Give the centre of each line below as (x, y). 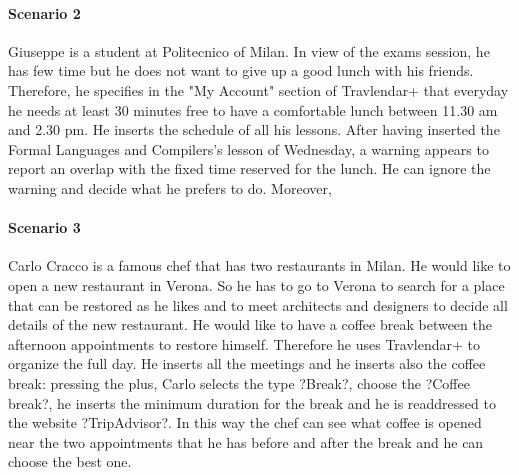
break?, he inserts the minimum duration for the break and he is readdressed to (252, 402)
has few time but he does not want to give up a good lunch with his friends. (241, 70)
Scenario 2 (44, 12)
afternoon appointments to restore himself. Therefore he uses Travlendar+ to (244, 343)
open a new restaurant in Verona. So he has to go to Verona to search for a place (256, 284)
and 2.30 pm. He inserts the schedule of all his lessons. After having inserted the (254, 129)
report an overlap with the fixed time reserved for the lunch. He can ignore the (249, 168)
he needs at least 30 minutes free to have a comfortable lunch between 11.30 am (253, 109)
